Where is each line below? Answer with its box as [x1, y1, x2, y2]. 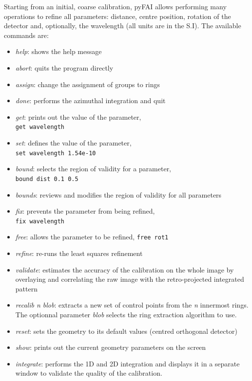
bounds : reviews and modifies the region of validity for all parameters [15, 189, 222, 200]
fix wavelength [15, 218, 65, 225]
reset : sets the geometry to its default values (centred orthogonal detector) [15, 326, 237, 336]
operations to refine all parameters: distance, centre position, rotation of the [4, 11, 231, 21]
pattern [15, 283, 38, 293]
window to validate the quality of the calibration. [15, 368, 162, 378]
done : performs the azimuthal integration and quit [15, 95, 166, 106]
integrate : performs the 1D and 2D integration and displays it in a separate [15, 358, 240, 368]
